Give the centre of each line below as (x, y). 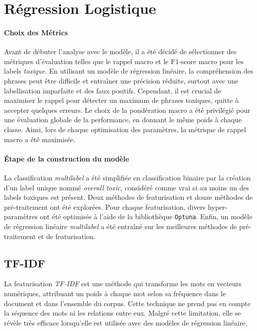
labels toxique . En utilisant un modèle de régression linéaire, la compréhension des (129, 71)
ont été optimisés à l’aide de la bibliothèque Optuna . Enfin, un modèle (146, 216)
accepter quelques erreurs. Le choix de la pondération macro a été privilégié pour (127, 110)
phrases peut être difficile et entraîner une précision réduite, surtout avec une (121, 80)
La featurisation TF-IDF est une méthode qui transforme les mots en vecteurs (123, 284)
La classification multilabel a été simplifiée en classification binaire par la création (128, 177)
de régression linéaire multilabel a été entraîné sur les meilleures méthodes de (121, 226)
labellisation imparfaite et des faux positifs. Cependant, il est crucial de (113, 90)
